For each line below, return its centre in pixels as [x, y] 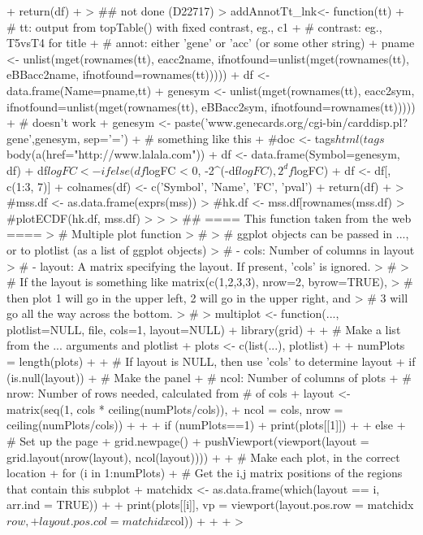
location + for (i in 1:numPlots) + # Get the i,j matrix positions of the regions [205, 473]
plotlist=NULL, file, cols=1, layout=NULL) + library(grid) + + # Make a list [204, 329]
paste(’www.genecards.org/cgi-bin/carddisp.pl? [291, 122]
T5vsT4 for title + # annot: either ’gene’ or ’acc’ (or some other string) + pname [211, 43]
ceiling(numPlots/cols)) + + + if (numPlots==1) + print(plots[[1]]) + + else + [206, 425]
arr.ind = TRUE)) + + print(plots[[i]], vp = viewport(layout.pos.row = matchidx [210, 505]
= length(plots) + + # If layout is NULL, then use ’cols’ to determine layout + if [211, 361]
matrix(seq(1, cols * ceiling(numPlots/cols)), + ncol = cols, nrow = [175, 409]
